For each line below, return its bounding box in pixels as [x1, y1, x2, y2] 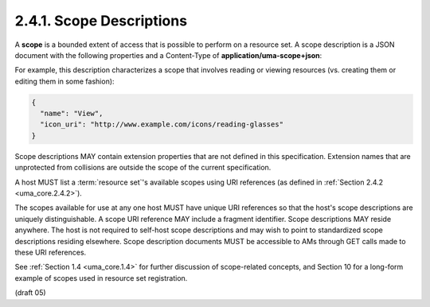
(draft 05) [14, 288, 47, 297]
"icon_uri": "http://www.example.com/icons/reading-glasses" [40, 120, 284, 129]
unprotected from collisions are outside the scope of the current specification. [14, 163, 272, 173]
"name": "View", [40, 109, 104, 119]
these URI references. [14, 247, 87, 257]
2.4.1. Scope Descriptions [14, 12, 187, 29]
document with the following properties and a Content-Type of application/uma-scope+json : [14, 50, 322, 60]
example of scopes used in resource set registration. [14, 273, 188, 282]
